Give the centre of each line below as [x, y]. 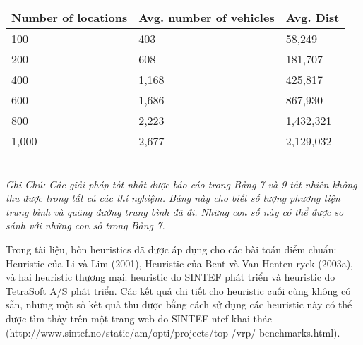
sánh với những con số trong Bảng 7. [85, 225]
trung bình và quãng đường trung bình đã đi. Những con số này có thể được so [175, 211]
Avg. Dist [313, 17]
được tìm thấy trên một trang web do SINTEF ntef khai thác [139, 318]
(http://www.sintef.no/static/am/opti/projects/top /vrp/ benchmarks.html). [173, 332]
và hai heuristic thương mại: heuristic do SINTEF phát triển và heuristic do [171, 277]
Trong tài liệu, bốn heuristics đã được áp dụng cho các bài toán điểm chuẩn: [171, 249]
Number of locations [70, 17]
